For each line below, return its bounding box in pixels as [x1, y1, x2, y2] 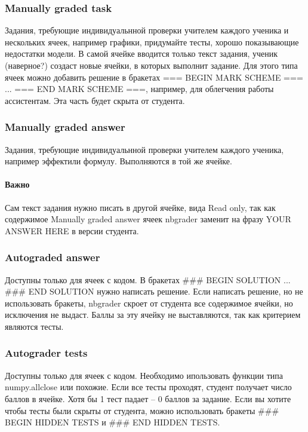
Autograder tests [5, 345, 88, 360]
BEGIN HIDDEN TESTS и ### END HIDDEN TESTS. [5, 416, 220, 428]
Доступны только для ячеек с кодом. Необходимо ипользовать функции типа [5, 369, 284, 381]
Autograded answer [5, 250, 100, 265]
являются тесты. [5, 320, 64, 332]
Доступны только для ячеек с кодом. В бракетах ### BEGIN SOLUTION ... [5, 273, 291, 286]
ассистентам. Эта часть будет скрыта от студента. [5, 94, 185, 106]
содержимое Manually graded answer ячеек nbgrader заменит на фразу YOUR [5, 213, 291, 225]
